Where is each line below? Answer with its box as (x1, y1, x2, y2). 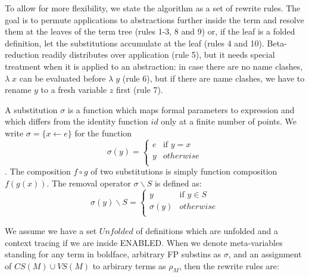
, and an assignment (228, 248, 302, 260)
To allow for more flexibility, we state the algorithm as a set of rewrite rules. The (5, 2, 301, 14)
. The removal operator (46, 176, 131, 189)
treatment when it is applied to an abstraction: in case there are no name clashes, (5, 60, 303, 72)
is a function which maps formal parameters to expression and (67, 103, 295, 116)
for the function (74, 126, 132, 139)
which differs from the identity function (5, 115, 148, 127)
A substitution (5, 103, 58, 116)
